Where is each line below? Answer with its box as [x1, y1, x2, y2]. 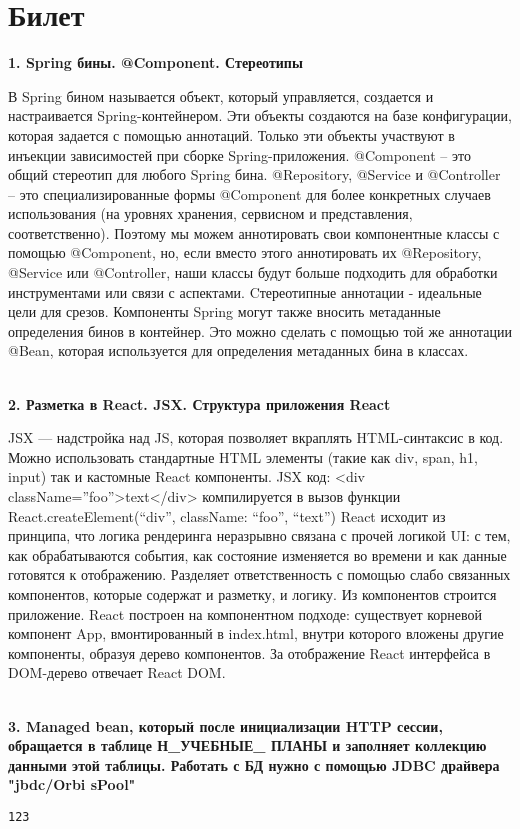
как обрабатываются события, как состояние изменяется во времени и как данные [8, 544, 507, 565]
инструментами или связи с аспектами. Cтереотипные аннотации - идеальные [8, 281, 482, 302]
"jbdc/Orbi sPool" [8, 774, 136, 795]
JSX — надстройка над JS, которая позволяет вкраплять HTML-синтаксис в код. [8, 427, 504, 448]
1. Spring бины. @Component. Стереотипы [8, 52, 303, 73]
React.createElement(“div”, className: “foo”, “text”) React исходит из [8, 505, 446, 526]
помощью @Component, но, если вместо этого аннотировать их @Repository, [8, 242, 482, 263]
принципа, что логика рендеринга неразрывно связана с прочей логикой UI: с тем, [8, 525, 511, 546]
